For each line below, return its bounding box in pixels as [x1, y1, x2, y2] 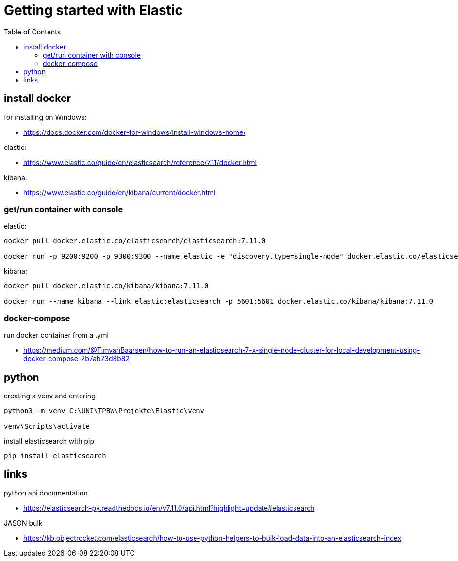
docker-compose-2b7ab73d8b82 [23, 354, 130, 363]
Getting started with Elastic [4, 2, 183, 18]
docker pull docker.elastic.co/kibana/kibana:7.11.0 [4, 282, 209, 290]
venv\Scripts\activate [4, 422, 90, 430]
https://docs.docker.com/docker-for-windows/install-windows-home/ [23, 128, 246, 136]
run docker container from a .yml [4, 331, 109, 340]
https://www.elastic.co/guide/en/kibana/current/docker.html [23, 188, 215, 197]
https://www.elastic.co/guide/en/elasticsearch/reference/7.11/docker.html [23, 158, 257, 166]
